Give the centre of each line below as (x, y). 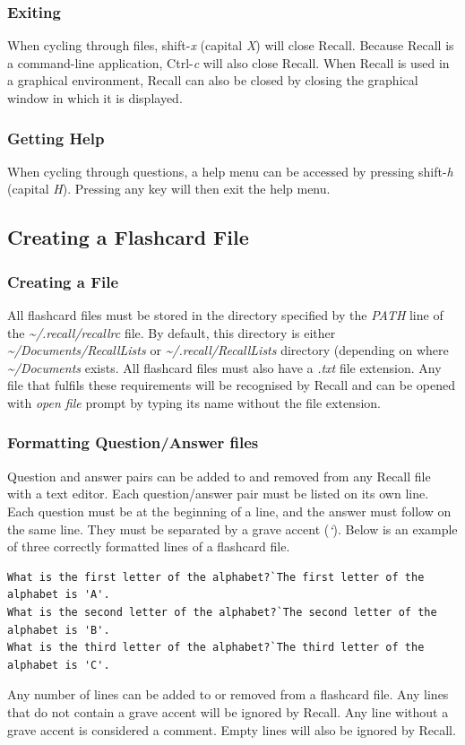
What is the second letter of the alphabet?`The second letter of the (222, 612)
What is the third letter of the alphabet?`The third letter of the (216, 648)
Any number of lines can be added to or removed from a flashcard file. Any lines (228, 694)
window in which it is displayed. (95, 98)
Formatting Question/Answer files (133, 442)
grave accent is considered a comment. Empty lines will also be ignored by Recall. (232, 729)
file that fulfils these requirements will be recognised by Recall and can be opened (231, 385)
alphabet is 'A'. (59, 595)
